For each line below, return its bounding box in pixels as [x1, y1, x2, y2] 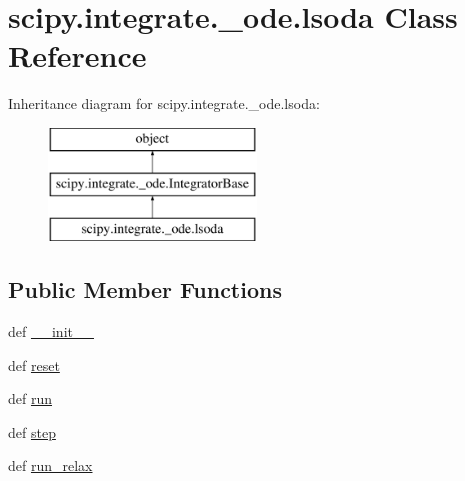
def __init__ [8, 321, 94, 342]
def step [8, 421, 56, 442]
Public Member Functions [8, 274, 282, 305]
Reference [8, 35, 147, 76]
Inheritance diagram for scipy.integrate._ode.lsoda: [8, 93, 320, 114]
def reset [8, 354, 60, 375]
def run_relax [8, 455, 93, 476]
